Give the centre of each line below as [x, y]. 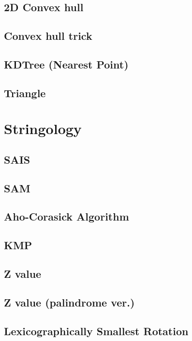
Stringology [43, 128]
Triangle [25, 93]
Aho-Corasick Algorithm [66, 216]
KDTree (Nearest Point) [66, 64]
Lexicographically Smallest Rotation [96, 331]
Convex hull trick [48, 36]
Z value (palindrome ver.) [69, 302]
